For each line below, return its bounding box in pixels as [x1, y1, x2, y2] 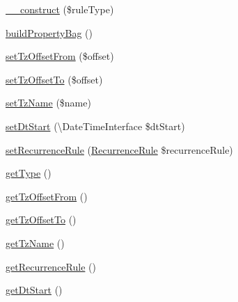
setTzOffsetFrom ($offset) [6, 49, 114, 63]
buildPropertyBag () [6, 25, 93, 40]
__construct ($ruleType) [6, 2, 114, 16]
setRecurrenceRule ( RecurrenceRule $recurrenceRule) [6, 142, 233, 157]
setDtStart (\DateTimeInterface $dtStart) [6, 118, 185, 133]
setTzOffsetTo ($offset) [6, 72, 103, 86]
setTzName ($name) [6, 95, 91, 110]
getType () [6, 166, 51, 180]
